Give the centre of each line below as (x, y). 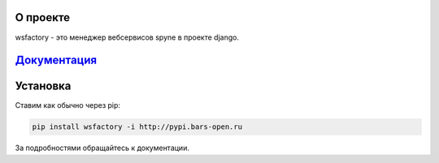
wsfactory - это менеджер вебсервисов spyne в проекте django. (127, 37)
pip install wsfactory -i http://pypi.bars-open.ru (137, 127)
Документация (56, 60)
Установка (43, 86)
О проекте (43, 17)
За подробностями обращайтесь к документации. (102, 148)
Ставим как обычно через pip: (68, 105)
